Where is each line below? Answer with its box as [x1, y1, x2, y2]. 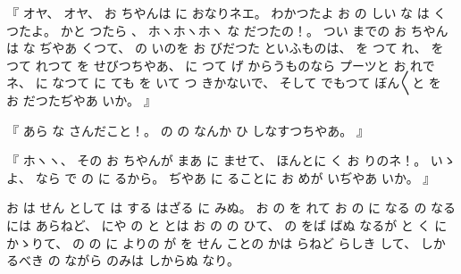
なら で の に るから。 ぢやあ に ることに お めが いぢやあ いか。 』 [35, 168, 436, 187]
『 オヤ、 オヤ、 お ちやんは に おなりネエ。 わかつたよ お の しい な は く [6, 4, 447, 21]
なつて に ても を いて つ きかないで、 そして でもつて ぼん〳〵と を [52, 73, 441, 92]
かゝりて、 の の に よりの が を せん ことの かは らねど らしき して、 [6, 233, 417, 252]
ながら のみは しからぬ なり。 [64, 251, 240, 270]
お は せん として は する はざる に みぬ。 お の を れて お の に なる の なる [6, 198, 457, 217]
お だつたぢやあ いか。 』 [6, 90, 156, 109]
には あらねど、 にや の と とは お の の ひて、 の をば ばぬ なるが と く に [6, 215, 448, 234]
